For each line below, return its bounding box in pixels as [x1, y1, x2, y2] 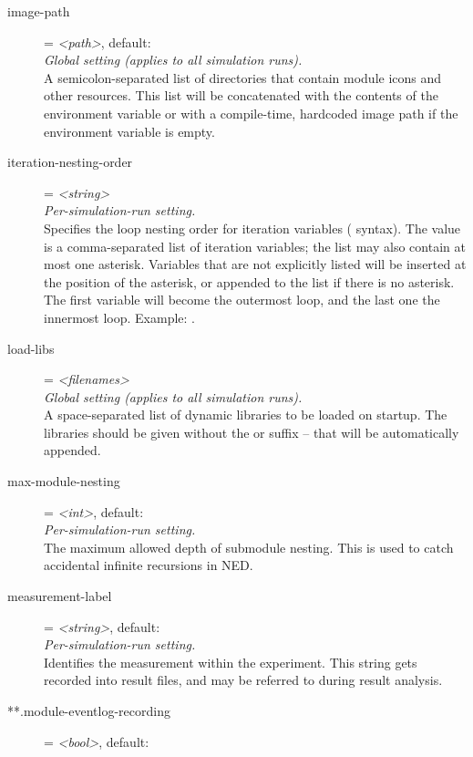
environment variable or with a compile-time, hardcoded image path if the [44, 103, 458, 122]
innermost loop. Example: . [44, 307, 195, 327]
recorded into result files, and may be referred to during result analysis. [44, 670, 443, 690]
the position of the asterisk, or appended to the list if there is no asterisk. [44, 272, 455, 291]
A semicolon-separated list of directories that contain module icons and [44, 67, 442, 87]
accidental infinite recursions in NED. [44, 555, 253, 575]
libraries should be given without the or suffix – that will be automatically [44, 422, 459, 441]
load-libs [7, 338, 55, 358]
